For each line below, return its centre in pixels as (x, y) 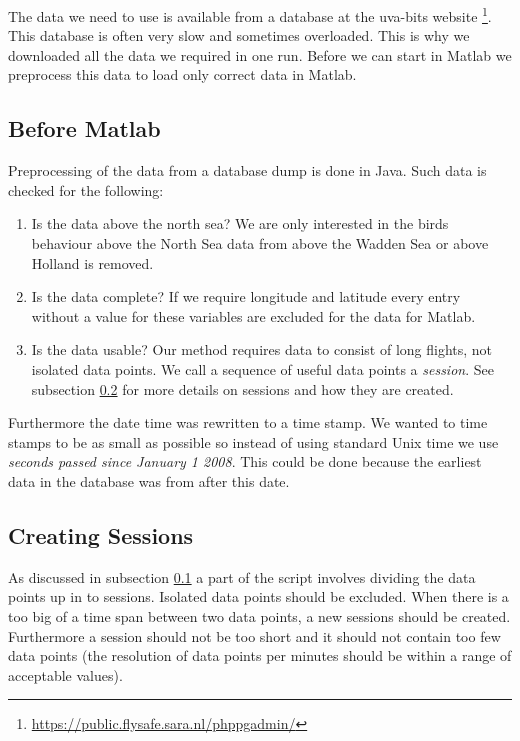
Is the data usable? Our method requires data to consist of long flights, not (262, 349)
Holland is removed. (92, 262)
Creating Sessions (101, 534)
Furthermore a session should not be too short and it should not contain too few (254, 635)
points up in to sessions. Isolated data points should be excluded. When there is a (258, 596)
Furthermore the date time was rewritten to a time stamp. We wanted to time (248, 422)
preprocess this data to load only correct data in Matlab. (182, 74)
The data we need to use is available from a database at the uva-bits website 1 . (250, 14)
